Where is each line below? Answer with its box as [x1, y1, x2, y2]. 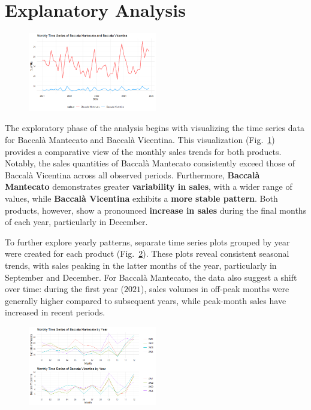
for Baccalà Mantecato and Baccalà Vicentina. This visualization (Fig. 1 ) [5, 133, 275, 146]
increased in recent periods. [5, 306, 105, 318]
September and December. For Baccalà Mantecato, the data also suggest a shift [5, 271, 297, 283]
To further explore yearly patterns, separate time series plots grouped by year [5, 235, 290, 248]
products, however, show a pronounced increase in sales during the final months [5, 204, 307, 216]
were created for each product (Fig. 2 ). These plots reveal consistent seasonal [5, 247, 289, 260]
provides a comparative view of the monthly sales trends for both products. [5, 145, 282, 157]
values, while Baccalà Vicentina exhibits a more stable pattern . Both [5, 192, 278, 205]
